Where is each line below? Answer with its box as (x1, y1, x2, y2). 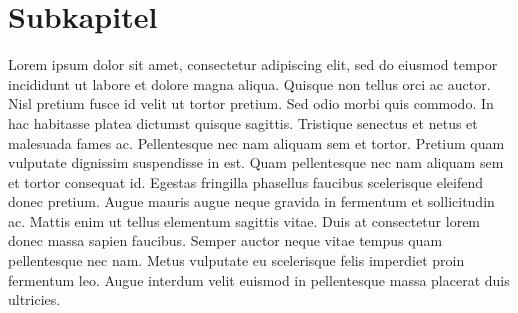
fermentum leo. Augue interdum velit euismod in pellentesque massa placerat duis (8, 269, 510, 290)
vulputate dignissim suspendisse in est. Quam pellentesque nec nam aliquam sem (8, 152, 504, 173)
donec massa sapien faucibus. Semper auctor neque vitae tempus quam (8, 230, 443, 251)
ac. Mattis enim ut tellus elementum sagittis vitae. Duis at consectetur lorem (8, 210, 481, 231)
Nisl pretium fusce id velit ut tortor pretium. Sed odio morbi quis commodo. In (8, 93, 494, 114)
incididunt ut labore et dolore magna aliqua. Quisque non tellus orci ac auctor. (8, 73, 491, 94)
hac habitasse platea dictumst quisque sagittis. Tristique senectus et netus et (8, 112, 478, 133)
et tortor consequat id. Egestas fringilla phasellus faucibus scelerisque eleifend (8, 171, 484, 192)
